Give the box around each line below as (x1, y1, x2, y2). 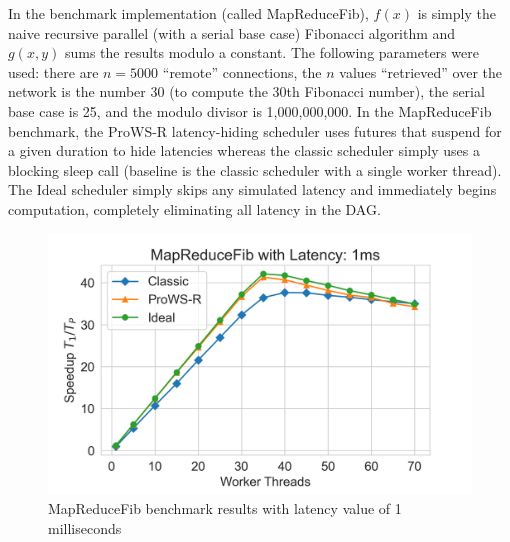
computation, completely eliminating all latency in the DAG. (8, 198, 381, 219)
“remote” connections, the (162, 61, 322, 82)
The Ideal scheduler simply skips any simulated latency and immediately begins (8, 179, 497, 200)
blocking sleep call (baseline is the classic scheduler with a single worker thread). (8, 159, 502, 180)
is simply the (417, 3, 496, 23)
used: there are (8, 61, 99, 82)
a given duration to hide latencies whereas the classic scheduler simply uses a (8, 140, 481, 161)
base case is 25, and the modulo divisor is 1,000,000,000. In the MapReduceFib (8, 100, 492, 121)
